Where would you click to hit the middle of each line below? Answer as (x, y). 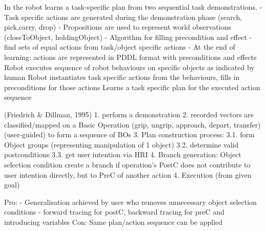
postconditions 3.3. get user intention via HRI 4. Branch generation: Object (123, 154)
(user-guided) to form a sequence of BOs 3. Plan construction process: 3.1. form (129, 134)
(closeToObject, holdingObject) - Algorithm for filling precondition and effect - (128, 37)
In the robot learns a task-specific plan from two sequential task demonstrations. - (133, 7)
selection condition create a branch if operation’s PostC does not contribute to (127, 164)
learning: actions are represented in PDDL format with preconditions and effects (130, 57)
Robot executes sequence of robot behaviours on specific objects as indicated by (129, 67)
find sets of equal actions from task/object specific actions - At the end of (120, 47)
